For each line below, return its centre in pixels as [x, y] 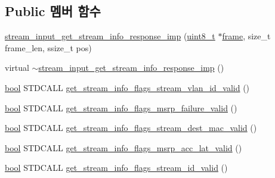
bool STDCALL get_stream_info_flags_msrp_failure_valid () [121, 107]
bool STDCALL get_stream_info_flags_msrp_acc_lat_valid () [123, 147]
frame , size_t [246, 36]
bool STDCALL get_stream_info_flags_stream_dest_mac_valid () [131, 128]
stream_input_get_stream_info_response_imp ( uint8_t [110, 36]
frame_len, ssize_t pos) [48, 47]
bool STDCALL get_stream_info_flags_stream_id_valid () [116, 168]
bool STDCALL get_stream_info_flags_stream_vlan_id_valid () [127, 87]
